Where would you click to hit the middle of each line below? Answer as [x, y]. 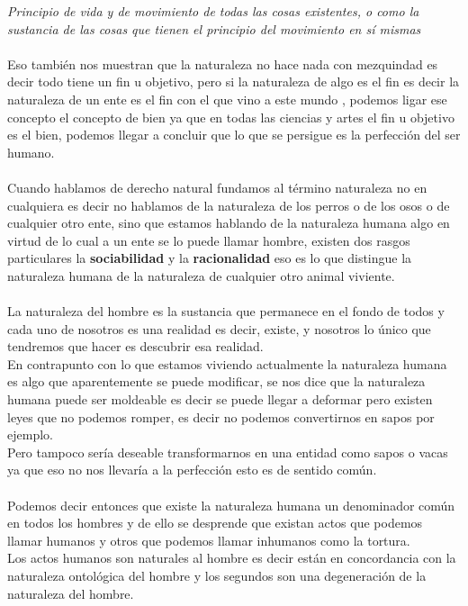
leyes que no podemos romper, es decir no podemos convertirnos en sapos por [221, 416]
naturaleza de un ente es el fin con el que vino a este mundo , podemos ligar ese [227, 99]
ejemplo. [30, 434]
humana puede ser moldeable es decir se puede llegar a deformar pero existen [220, 399]
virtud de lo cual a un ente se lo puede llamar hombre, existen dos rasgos [209, 240]
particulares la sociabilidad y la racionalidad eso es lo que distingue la [210, 258]
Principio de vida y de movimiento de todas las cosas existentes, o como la [213, 11]
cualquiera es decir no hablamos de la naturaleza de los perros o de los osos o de [229, 205]
